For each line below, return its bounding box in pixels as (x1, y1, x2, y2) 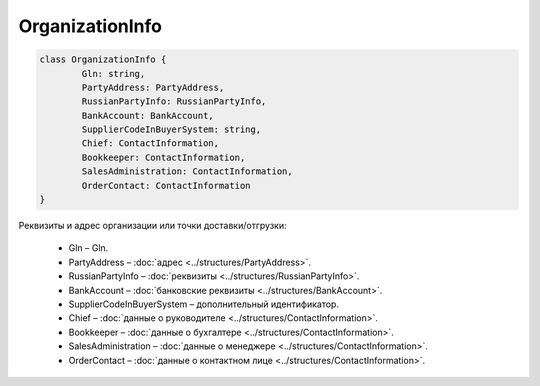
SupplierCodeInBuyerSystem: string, (81, 124, 262, 135)
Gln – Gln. (68, 242, 109, 254)
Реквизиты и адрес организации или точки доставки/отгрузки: (18, 220, 287, 232)
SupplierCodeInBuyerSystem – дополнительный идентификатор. (68, 298, 340, 310)
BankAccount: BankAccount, (81, 110, 214, 121)
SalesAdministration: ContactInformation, (81, 166, 294, 177)
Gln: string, (81, 68, 146, 79)
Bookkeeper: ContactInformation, (81, 151, 246, 163)
